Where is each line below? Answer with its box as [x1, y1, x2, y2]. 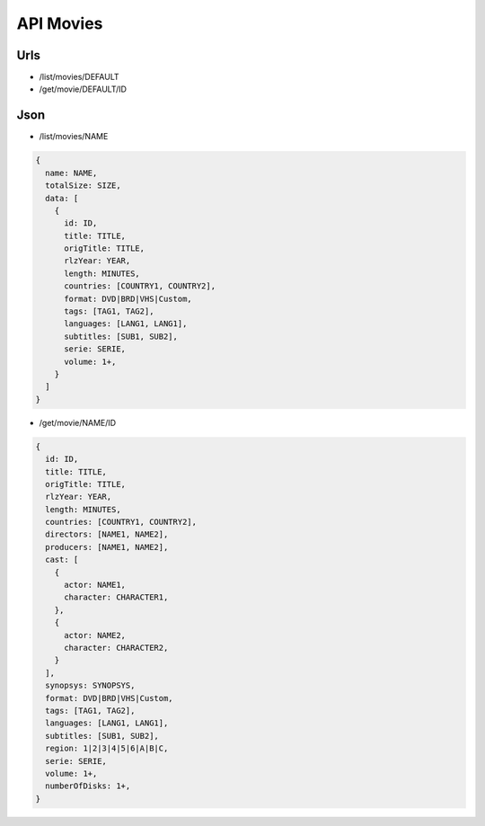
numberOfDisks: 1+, [45, 781, 131, 791]
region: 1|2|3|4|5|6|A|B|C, [45, 743, 169, 754]
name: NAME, [45, 167, 98, 178]
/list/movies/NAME [39, 131, 109, 142]
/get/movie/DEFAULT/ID [39, 84, 128, 94]
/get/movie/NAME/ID [39, 417, 117, 428]
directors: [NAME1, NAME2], [45, 529, 169, 539]
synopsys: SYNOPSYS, [45, 680, 136, 691]
